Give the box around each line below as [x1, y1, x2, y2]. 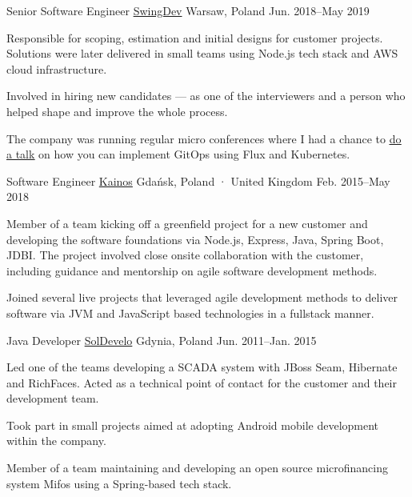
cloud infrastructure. [6, 60, 107, 77]
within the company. [6, 432, 106, 449]
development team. [6, 390, 99, 407]
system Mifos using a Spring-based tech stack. [6, 475, 232, 491]
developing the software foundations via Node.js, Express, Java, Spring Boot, [6, 230, 384, 247]
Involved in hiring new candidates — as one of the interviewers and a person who [6, 87, 406, 104]
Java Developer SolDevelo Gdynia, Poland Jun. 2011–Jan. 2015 [6, 331, 317, 348]
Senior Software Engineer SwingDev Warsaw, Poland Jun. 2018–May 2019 [6, 2, 370, 18]
